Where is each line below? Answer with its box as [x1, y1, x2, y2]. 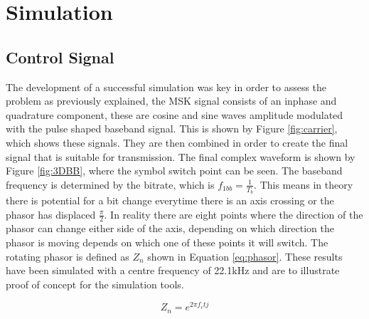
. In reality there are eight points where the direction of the [104, 206, 363, 221]
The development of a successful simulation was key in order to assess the [6, 79, 327, 94]
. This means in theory [254, 177, 353, 192]
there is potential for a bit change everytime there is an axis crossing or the [6, 192, 334, 207]
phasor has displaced [6, 206, 96, 221]
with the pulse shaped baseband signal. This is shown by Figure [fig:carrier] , [6, 121, 338, 136]
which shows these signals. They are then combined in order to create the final [6, 135, 348, 150]
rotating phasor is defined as [6, 249, 129, 263]
